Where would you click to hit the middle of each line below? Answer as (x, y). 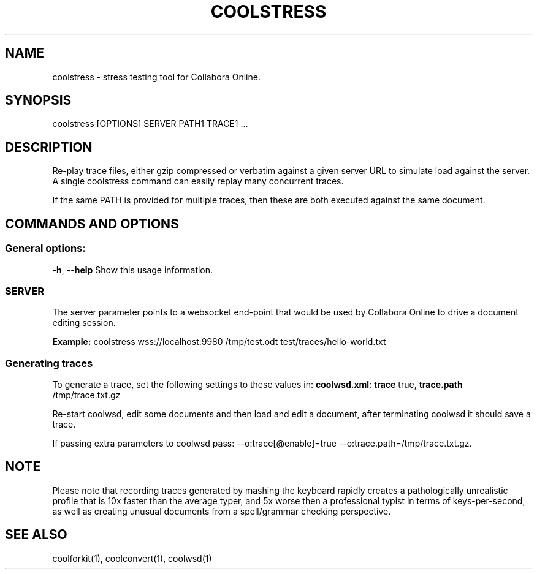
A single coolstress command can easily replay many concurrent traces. (198, 181)
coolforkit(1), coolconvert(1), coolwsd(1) (132, 558)
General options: (45, 248)
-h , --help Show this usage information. (133, 270)
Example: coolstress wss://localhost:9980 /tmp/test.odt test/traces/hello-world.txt (219, 342)
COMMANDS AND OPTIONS (92, 224)
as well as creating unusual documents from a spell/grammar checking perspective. (222, 511)
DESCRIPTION (49, 147)
